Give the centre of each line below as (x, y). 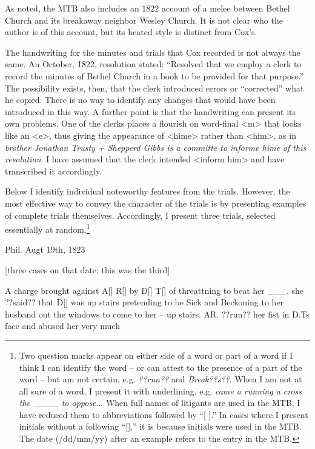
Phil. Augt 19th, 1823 (45, 249)
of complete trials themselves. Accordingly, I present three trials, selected (140, 215)
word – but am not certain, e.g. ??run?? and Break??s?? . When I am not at (161, 379)
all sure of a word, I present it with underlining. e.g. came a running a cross (161, 391)
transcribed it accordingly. (54, 171)
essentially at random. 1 (48, 228)
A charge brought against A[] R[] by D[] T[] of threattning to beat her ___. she (154, 290)
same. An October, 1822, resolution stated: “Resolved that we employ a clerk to (153, 64)
